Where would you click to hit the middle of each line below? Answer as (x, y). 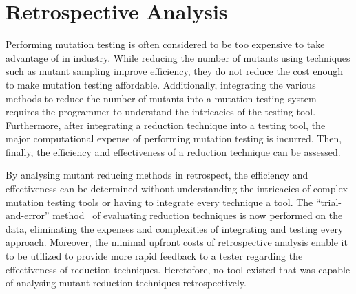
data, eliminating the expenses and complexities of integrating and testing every (175, 228)
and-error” (28, 215)
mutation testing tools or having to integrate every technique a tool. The (159, 202)
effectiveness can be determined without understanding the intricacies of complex (177, 189)
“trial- (328, 202)
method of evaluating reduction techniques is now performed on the (198, 215)
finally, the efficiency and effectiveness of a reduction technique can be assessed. (173, 151)
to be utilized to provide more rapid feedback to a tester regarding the (154, 256)
